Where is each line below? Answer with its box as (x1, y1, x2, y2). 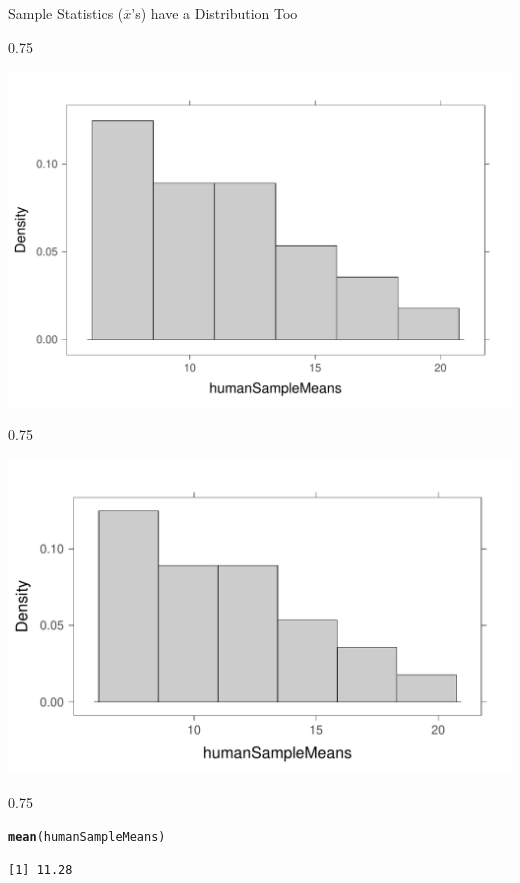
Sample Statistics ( (8, 3, 124, 23)
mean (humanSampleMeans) (8, 830, 166, 845)
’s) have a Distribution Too (131, 3, 298, 23)
